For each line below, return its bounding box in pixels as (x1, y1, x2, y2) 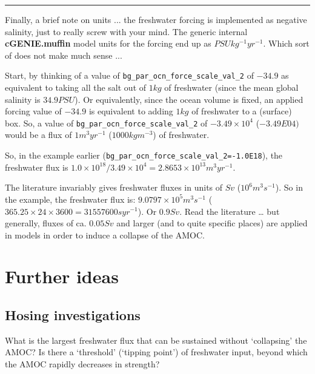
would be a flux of (5, 128, 72, 141)
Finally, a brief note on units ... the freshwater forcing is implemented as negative (5, 13, 307, 25)
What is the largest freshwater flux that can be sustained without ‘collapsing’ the (5, 333, 307, 346)
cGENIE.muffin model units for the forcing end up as (5, 37, 211, 50)
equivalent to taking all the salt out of (5, 81, 147, 94)
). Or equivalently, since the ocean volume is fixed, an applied (75, 93, 303, 105)
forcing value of (5, 105, 62, 117)
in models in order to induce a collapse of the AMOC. (5, 228, 205, 241)
